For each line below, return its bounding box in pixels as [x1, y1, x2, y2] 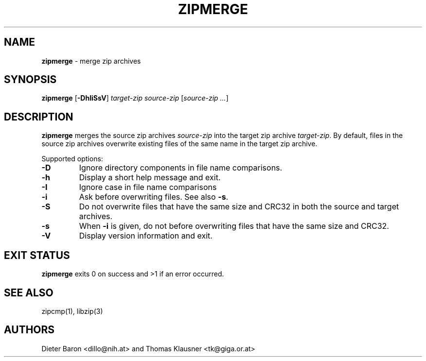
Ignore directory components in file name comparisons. [79, 163, 283, 173]
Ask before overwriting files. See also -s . [79, 192, 229, 202]
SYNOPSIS [4, 73, 57, 86]
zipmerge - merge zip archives [41, 56, 141, 65]
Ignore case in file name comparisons [79, 182, 217, 192]
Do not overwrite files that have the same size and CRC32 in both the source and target [79, 202, 399, 212]
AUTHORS [4, 324, 55, 336]
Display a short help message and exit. [79, 172, 221, 183]
